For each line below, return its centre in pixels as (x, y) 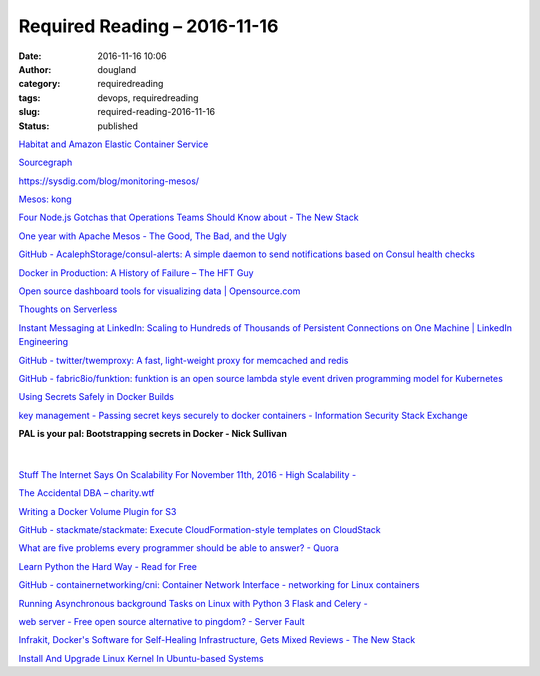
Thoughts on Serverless (68, 309)
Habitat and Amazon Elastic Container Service (113, 144)
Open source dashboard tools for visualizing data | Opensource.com (159, 291)
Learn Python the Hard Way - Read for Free (108, 566)
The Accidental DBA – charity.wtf (86, 493)
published (118, 126)
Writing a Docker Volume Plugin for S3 (97, 511)
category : (39, 84)
